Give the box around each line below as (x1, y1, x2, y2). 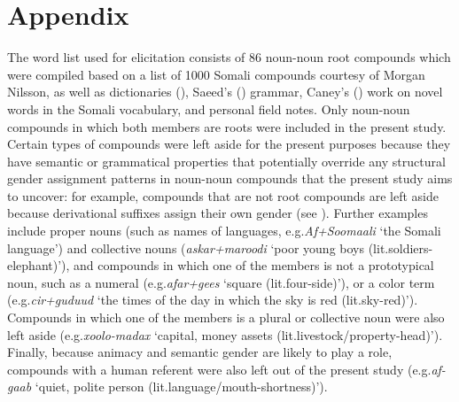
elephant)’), (7, 256, 70, 274)
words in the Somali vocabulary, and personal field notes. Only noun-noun (7, 99, 410, 118)
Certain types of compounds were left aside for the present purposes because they (7, 135, 451, 153)
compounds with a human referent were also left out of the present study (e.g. (7, 359, 432, 378)
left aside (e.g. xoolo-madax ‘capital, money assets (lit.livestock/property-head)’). (7, 325, 443, 344)
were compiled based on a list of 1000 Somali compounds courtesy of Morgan (7, 65, 425, 83)
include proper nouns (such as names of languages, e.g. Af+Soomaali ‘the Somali (7, 221, 441, 240)
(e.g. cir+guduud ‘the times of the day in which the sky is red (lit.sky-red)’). (7, 290, 418, 309)
